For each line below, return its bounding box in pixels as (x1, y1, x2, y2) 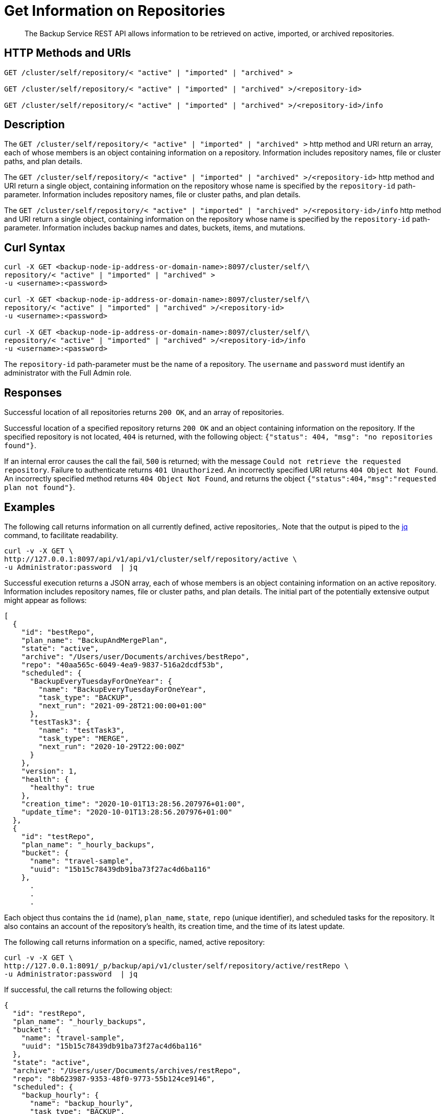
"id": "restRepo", (12, 1009, 86, 1017)
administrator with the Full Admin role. (4, 368, 132, 378)
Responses (4, 386, 62, 399)
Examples (4, 500, 55, 514)
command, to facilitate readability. (4, 530, 118, 540)
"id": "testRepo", (21, 832, 95, 841)
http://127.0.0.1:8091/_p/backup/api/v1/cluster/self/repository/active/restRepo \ (4, 961, 349, 970)
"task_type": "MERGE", (38, 734, 129, 742)
